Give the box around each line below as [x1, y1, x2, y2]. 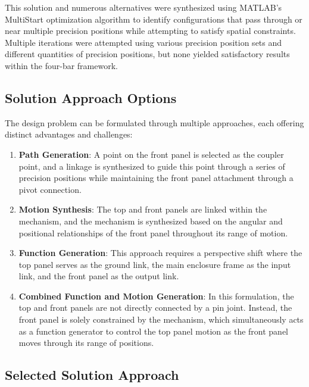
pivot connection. [18, 183, 82, 195]
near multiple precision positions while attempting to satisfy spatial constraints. [5, 24, 296, 37]
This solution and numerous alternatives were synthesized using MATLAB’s [5, 1, 282, 13]
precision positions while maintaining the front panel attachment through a [18, 171, 294, 184]
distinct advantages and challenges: [5, 128, 133, 141]
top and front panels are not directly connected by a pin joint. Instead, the [18, 301, 292, 314]
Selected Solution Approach [5, 366, 179, 384]
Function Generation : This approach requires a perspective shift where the [18, 246, 302, 259]
